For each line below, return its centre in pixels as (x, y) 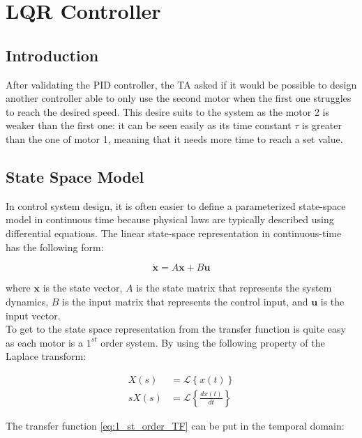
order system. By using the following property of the (213, 342)
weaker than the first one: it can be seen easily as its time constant (149, 125)
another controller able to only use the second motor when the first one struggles (179, 98)
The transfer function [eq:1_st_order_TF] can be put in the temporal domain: (175, 425)
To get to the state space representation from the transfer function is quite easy (176, 329)
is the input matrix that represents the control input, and (185, 301)
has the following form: (55, 247)
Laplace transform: (46, 356)
